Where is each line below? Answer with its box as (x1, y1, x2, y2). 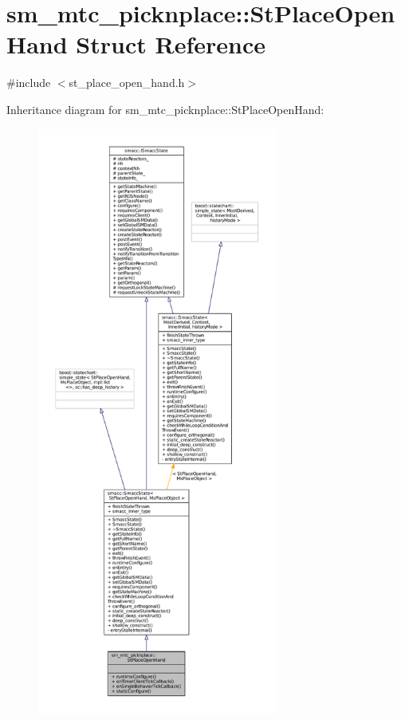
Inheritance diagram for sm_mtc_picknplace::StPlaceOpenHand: (6, 100, 324, 117)
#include (6, 74, 51, 91)
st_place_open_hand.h (69, 74, 185, 91)
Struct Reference (76, 28, 265, 61)
